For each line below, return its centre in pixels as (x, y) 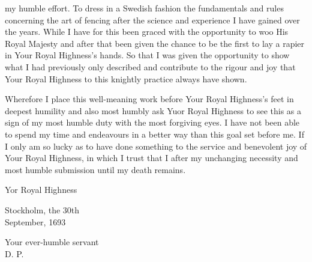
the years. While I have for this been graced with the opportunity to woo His (147, 32)
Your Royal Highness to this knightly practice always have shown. (126, 78)
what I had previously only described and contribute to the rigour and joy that (150, 66)
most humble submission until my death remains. (95, 169)
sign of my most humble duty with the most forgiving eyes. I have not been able (152, 122)
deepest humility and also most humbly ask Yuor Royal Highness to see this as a (153, 110)
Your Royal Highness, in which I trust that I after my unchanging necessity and (151, 158)
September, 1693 (35, 221)
